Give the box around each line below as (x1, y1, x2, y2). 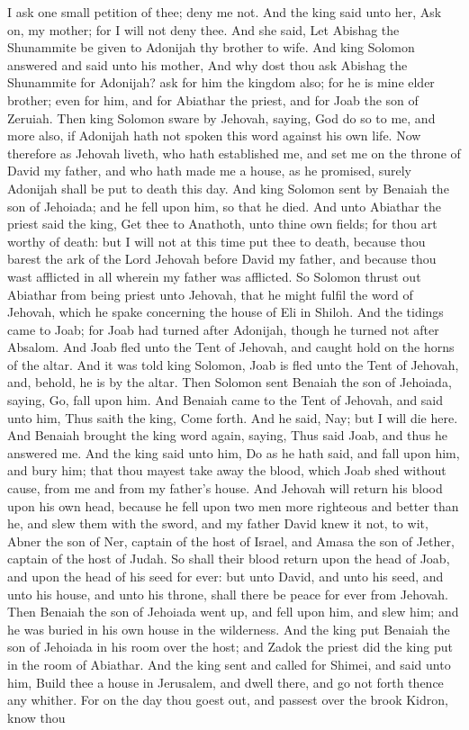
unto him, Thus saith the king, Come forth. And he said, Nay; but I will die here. (7, 408, 458, 427)
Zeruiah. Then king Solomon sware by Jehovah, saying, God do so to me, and (7, 108, 436, 127)
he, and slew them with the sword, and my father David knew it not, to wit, (7, 514, 428, 533)
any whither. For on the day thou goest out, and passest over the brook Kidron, (7, 690, 448, 709)
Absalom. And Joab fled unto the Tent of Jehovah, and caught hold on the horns (7, 338, 455, 356)
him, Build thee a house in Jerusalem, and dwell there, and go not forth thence (7, 672, 444, 691)
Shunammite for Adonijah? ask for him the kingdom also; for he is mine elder (7, 73, 435, 92)
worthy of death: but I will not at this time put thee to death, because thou (7, 231, 426, 250)
